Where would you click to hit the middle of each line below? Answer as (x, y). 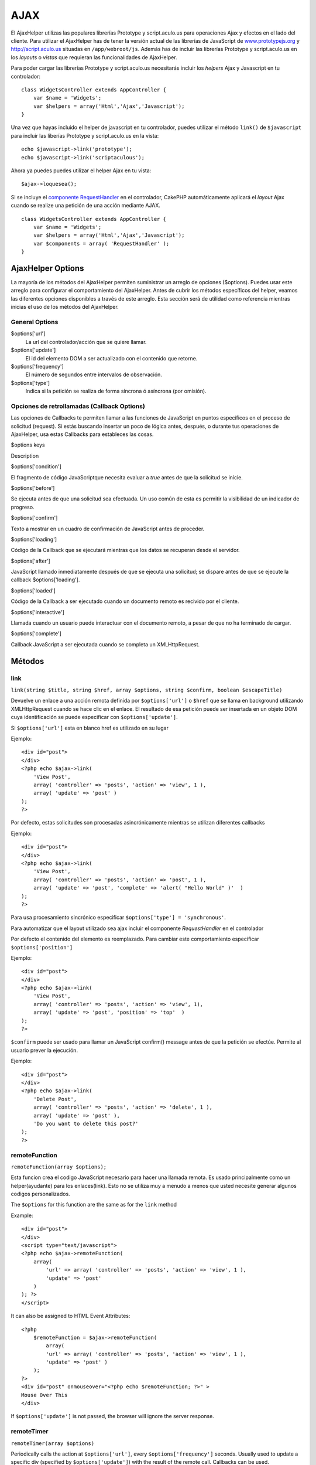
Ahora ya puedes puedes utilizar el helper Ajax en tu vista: (81, 171)
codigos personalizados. (40, 1194)
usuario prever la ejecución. (44, 1050)
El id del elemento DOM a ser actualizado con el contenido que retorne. (111, 358)
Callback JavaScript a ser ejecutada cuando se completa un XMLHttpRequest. (105, 644)
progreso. (23, 507)
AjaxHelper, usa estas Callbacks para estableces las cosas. (82, 434)
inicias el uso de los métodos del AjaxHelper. (65, 307)
